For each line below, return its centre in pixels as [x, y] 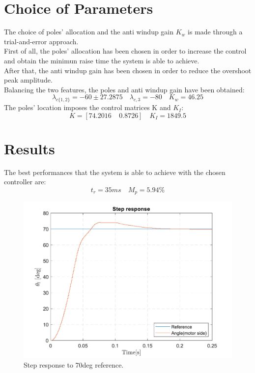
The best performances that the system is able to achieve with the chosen [115, 172]
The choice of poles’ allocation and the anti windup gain [89, 32]
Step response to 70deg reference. [74, 364]
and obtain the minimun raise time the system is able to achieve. [102, 60]
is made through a [215, 32]
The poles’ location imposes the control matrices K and [87, 107]
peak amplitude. [28, 80]
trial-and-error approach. [41, 41]
